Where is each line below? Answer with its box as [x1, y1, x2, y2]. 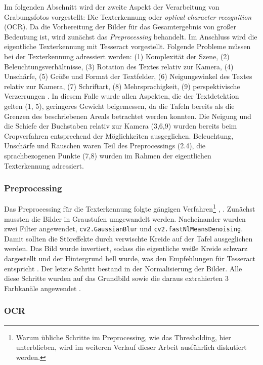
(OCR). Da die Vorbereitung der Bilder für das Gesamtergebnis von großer [4, 21, 236, 32]
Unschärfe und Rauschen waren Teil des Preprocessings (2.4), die [4, 140, 206, 151]
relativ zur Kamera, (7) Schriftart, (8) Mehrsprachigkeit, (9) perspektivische [4, 80, 240, 91]
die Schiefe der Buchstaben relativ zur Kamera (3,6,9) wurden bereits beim [4, 120, 237, 131]
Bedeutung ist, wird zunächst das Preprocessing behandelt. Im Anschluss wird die [4, 31, 257, 42]
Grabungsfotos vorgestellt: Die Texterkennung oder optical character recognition [4, 11, 252, 22]
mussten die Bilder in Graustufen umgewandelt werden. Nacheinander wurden [4, 213, 246, 224]
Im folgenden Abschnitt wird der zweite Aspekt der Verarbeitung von [4, 2, 220, 12]
